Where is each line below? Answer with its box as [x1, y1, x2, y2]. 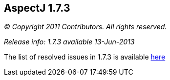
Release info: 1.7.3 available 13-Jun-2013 [4, 38, 135, 46]
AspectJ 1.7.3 [4, 2, 70, 14]
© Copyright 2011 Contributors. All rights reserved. [4, 22, 167, 31]
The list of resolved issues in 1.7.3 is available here [4, 53, 166, 61]
